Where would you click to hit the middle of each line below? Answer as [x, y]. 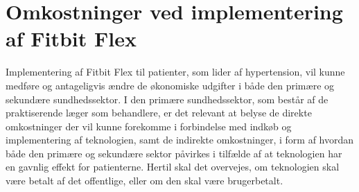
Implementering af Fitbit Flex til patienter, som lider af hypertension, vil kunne [175, 72]
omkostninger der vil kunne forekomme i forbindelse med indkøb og [149, 126]
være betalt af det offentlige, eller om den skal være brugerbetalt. [145, 181]
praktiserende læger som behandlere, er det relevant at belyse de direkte [159, 113]
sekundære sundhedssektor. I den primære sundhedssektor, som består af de [167, 99]
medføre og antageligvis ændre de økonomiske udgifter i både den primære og [170, 85]
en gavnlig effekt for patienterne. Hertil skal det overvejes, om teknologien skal [173, 167]
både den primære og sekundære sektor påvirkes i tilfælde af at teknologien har [174, 153]
